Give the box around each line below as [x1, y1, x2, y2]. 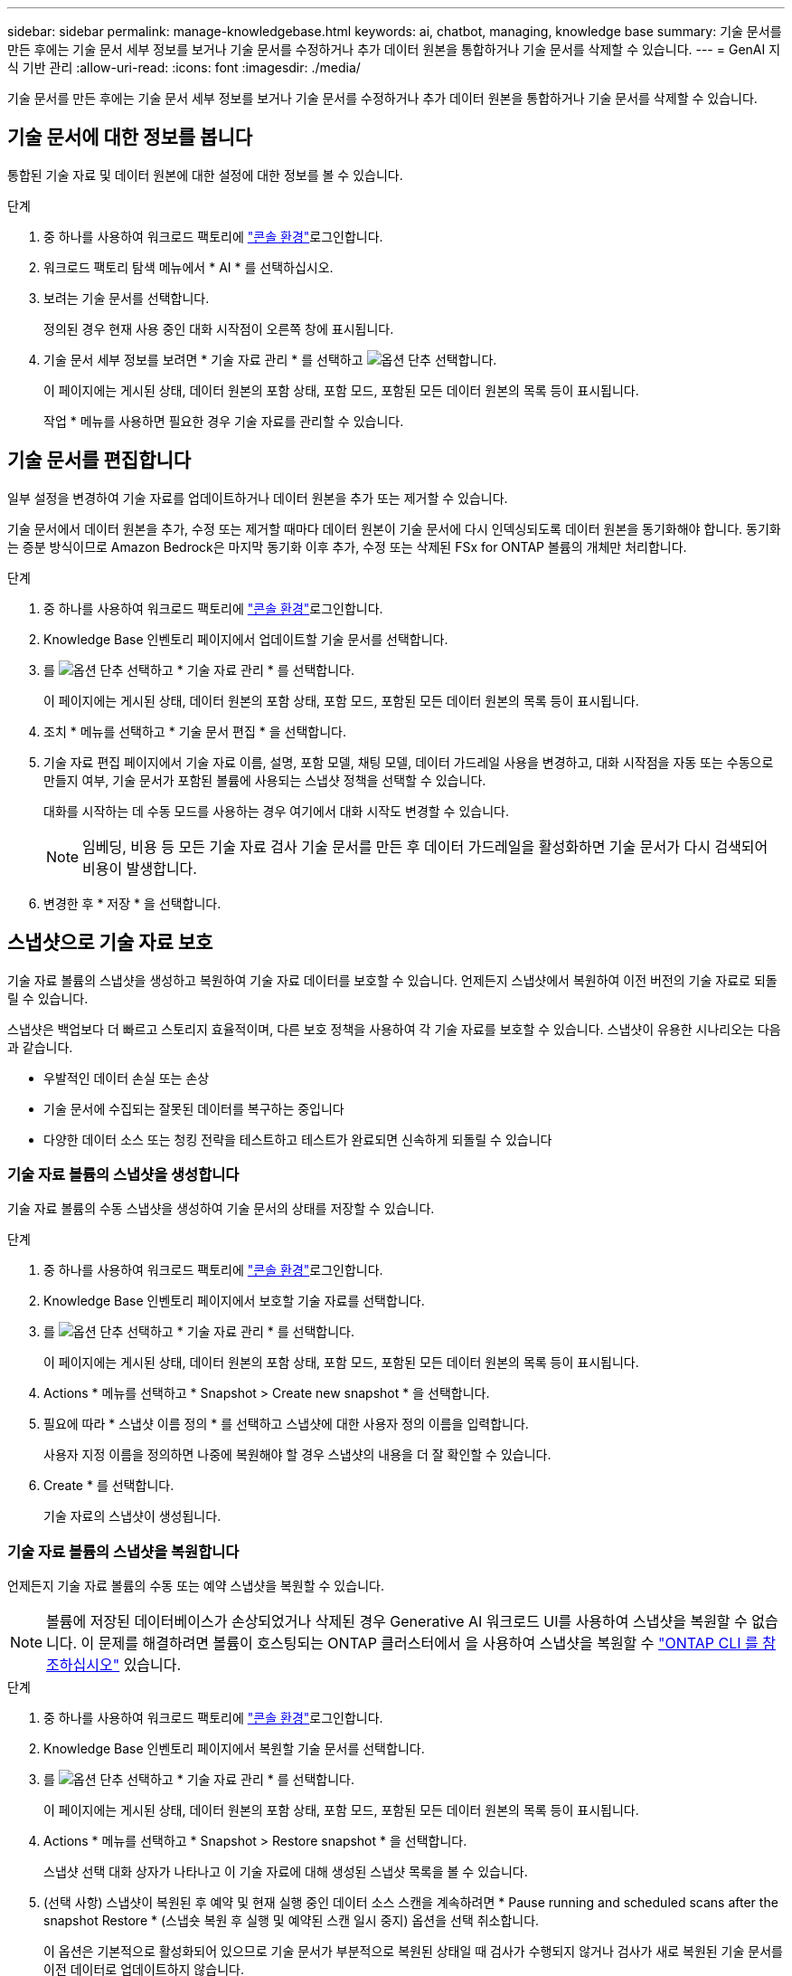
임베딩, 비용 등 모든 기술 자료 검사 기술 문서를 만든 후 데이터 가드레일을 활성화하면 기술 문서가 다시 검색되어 [82, 837, 768, 856]
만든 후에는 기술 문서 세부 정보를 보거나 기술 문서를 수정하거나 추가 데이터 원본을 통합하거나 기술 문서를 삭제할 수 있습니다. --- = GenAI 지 [7, 42, 781, 57]
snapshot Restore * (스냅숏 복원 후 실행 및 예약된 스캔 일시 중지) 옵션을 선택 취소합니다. [43, 1913, 540, 1929]
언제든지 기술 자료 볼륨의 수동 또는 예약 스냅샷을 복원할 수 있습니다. [7, 1578, 384, 1594]
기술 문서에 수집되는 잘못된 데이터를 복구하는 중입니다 [43, 1100, 344, 1116]
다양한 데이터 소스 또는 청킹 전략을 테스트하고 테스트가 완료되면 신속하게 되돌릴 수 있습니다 [43, 1131, 552, 1147]
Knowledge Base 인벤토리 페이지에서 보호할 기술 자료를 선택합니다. [43, 1293, 425, 1309]
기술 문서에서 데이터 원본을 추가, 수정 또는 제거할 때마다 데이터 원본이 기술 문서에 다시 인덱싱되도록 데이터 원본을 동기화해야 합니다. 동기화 [7, 520, 781, 537]
